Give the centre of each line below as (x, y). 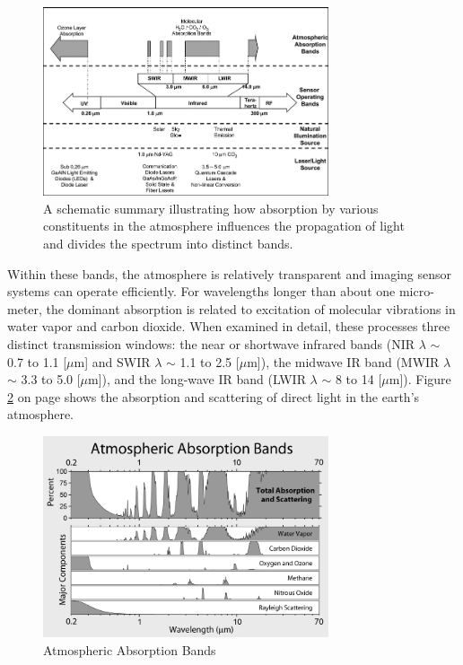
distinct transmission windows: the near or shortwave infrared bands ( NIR (211, 344)
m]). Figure (420, 379)
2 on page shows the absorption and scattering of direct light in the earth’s (214, 396)
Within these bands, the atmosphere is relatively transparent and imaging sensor (230, 273)
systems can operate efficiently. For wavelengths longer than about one (201, 291)
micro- (416, 291)
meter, (25, 308)
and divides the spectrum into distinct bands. (168, 244)
